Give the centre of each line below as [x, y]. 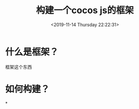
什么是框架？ [32, 52]
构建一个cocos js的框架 [85, 10]
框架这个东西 [18, 67]
